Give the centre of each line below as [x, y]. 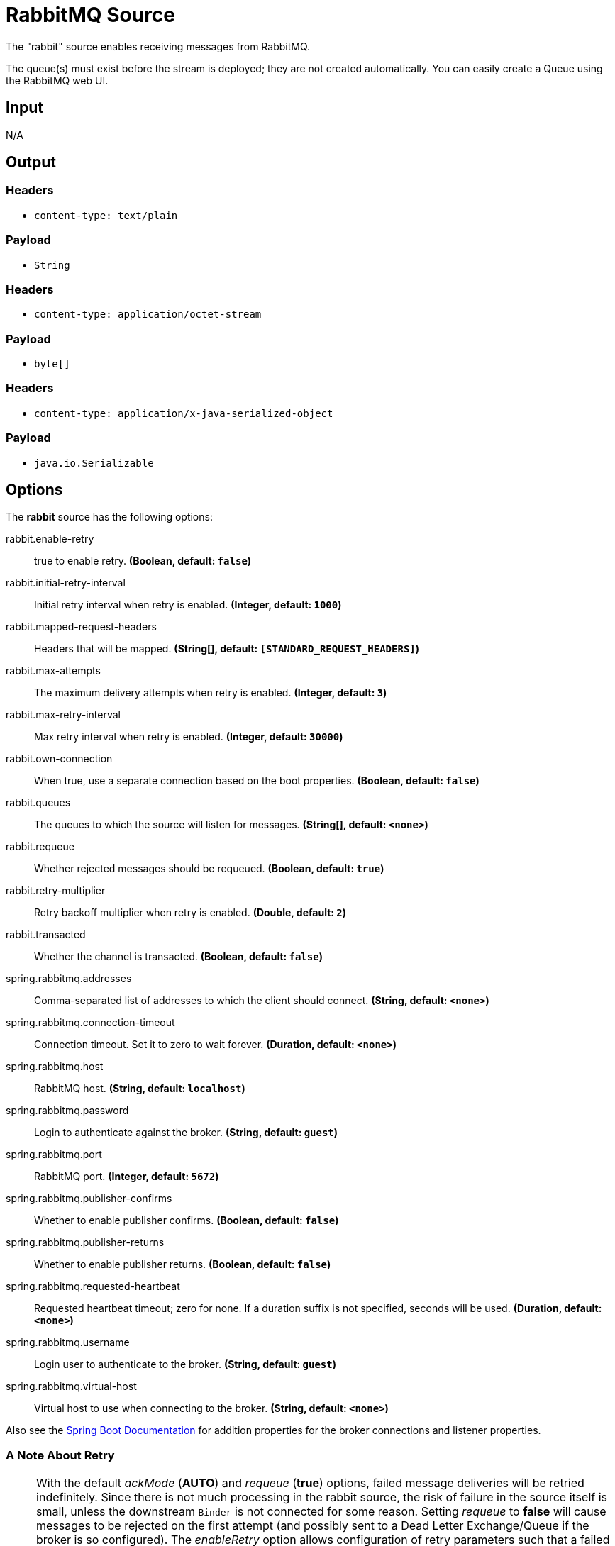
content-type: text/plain [106, 215]
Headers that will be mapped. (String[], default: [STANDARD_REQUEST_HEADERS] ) [227, 649]
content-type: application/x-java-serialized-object [184, 413]
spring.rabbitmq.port [54, 1155]
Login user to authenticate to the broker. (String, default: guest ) [185, 1364]
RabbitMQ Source [90, 15]
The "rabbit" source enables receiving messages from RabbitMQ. [158, 46]
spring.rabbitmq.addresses [69, 979]
